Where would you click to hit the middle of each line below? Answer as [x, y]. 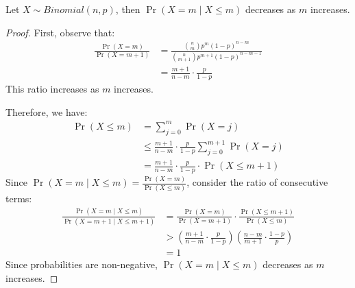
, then [128, 9]
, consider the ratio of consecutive [257, 182]
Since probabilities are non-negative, [82, 264]
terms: [19, 198]
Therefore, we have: [47, 111]
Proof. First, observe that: [60, 32]
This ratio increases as [52, 89]
